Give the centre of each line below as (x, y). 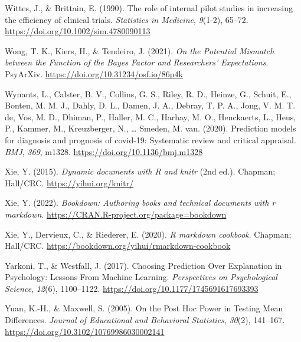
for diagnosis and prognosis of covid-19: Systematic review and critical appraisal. (150, 139)
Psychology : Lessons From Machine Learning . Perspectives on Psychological (141, 277)
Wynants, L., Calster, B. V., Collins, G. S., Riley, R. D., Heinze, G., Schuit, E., (148, 93)
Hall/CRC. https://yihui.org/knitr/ (69, 182)
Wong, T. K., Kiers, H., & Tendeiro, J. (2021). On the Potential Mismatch (140, 50)
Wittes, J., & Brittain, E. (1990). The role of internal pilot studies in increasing (149, 8)
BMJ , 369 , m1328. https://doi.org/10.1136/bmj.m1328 (104, 151)
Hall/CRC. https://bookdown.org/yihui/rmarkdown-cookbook (118, 246)
